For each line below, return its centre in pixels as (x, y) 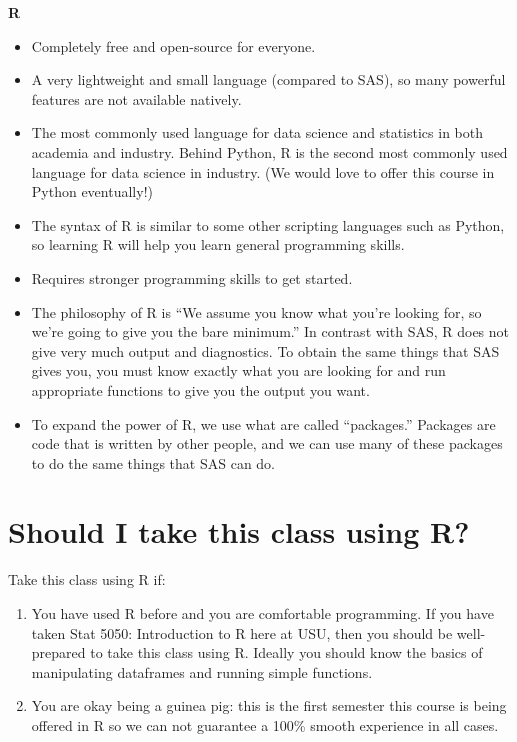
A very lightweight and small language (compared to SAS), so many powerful (268, 79)
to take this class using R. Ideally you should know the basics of (286, 652)
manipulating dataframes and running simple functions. (202, 671)
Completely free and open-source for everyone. (173, 45)
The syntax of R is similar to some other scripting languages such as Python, (268, 224)
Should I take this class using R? (239, 531)
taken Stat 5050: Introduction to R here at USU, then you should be (242, 632)
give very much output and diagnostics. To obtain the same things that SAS (265, 350)
